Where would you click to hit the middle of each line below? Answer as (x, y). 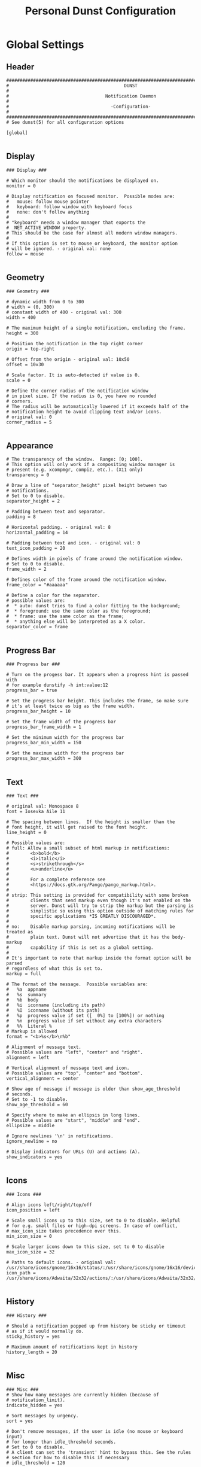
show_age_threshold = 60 (37, 1105)
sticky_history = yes (33, 1336)
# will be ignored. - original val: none (59, 249)
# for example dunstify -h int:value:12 (57, 685)
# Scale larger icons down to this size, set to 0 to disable (85, 1247)
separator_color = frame (37, 627)
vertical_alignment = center (42, 1079)
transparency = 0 (28, 475)
